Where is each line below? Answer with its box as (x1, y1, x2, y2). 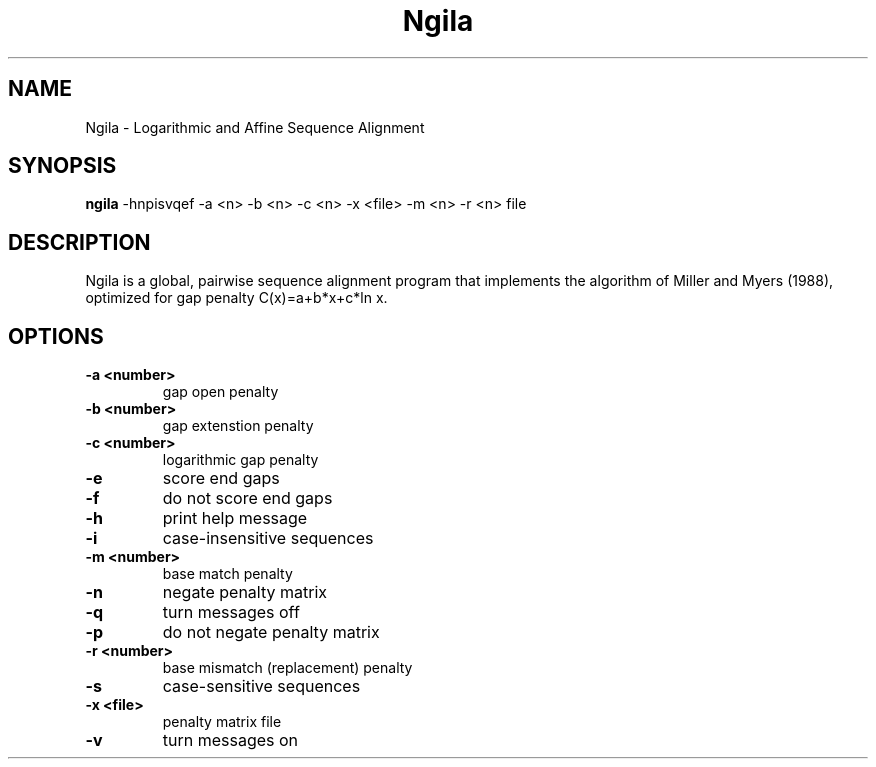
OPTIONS (8, 323, 104, 349)
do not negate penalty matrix (162, 622, 380, 643)
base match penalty (162, 565, 293, 583)
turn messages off (162, 602, 300, 623)
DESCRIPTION (8, 229, 151, 255)
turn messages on (162, 730, 299, 751)
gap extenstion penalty (162, 417, 314, 435)
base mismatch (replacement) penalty (162, 659, 413, 677)
